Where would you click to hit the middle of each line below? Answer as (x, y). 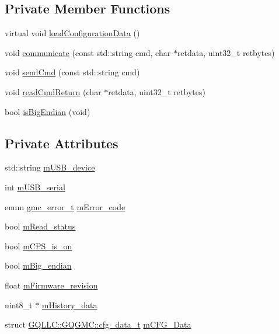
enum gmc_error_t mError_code (65, 206)
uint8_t (19, 305)
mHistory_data (69, 305)
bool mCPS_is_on (39, 246)
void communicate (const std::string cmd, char (88, 52)
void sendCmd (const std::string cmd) (72, 72)
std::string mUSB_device (50, 167)
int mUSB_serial (35, 187)
